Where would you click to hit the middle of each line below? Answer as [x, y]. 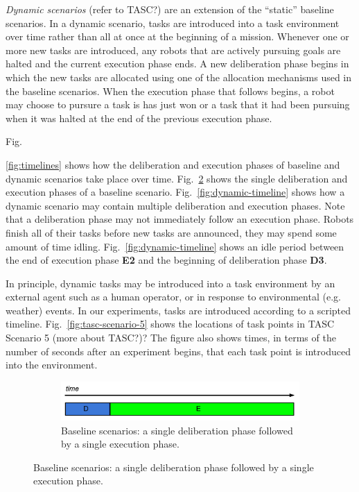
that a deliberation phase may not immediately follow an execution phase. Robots [180, 219]
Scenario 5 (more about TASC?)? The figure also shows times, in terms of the [171, 338]
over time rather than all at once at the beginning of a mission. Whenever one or [177, 36]
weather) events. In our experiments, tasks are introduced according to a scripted [178, 310]
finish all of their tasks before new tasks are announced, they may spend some [171, 232]
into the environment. [52, 365]
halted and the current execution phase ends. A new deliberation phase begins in [177, 63]
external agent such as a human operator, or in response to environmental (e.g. [173, 297]
